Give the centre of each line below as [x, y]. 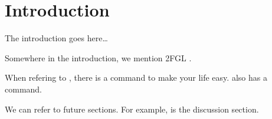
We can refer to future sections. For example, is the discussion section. [132, 109]
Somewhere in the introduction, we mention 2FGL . [98, 57]
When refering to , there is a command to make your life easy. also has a [136, 77]
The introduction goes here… [56, 38]
